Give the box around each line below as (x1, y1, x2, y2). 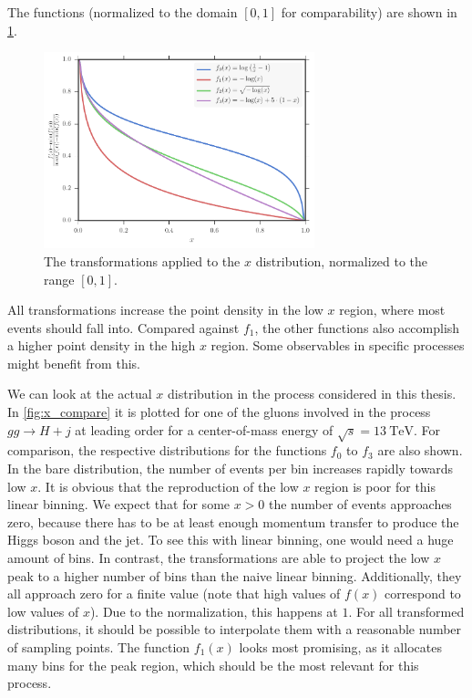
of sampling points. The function (7, 637, 190, 656)
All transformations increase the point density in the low (7, 300, 323, 319)
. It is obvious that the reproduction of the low (37, 476, 299, 495)
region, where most (339, 300, 446, 319)
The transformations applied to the (44, 251, 241, 270)
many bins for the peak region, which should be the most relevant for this (7, 655, 419, 674)
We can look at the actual (7, 384, 152, 403)
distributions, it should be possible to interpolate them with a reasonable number (7, 620, 462, 639)
